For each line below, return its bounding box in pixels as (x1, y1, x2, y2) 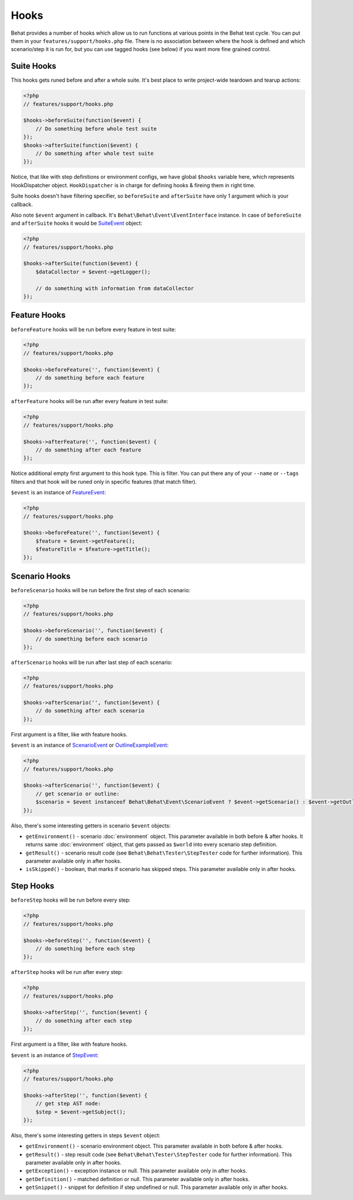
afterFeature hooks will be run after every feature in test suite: (11, 398, 169, 405)
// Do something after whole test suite (35, 150, 154, 157)
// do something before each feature (35, 374, 145, 381)
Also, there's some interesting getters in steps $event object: (11, 1132, 161, 1139)
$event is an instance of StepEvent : (11, 1051, 99, 1059)
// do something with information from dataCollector (35, 285, 194, 291)
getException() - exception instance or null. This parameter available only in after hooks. (25, 1167, 247, 1174)
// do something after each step (35, 1017, 132, 1024)
